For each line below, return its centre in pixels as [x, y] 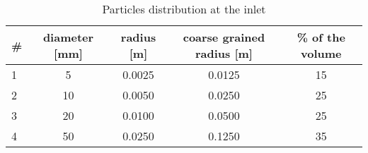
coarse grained [224, 37]
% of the [321, 37]
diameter [68, 37]
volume [321, 53]
